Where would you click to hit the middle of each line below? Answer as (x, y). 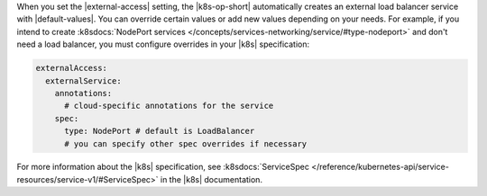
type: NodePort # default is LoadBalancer (160, 131)
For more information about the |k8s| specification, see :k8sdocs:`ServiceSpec (163, 167)
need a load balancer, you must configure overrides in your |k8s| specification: (163, 44)
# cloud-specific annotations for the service (169, 106)
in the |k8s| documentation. (211, 179)
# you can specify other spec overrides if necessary (186, 143)
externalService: (83, 80)
